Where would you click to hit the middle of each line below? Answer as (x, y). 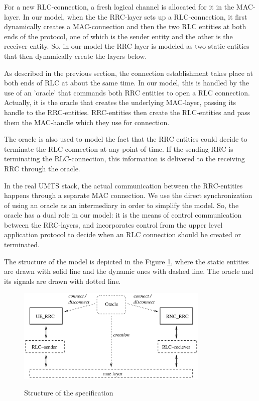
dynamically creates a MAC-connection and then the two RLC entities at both (125, 26)
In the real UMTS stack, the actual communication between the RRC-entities (123, 185)
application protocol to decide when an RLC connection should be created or (122, 234)
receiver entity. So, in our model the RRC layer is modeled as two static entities (127, 46)
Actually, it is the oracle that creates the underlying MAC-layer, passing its (120, 102)
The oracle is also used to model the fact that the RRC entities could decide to (126, 139)
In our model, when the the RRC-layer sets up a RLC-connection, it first (135, 16)
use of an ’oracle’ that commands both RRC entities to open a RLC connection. (127, 92)
